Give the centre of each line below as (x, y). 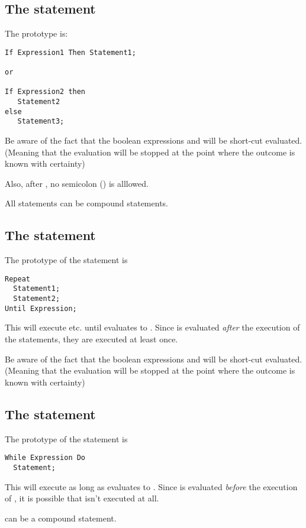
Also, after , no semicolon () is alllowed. (77, 183)
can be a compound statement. (61, 518)
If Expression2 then (45, 92)
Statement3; (41, 122)
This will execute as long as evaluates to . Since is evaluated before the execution (151, 486)
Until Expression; (41, 308)
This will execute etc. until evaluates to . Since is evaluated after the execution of (152, 327)
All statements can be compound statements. (86, 203)
